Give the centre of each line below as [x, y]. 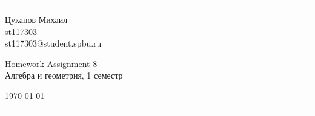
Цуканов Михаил [36, 19]
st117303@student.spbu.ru [53, 43]
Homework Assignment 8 [51, 63]
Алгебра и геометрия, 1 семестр [64, 75]
